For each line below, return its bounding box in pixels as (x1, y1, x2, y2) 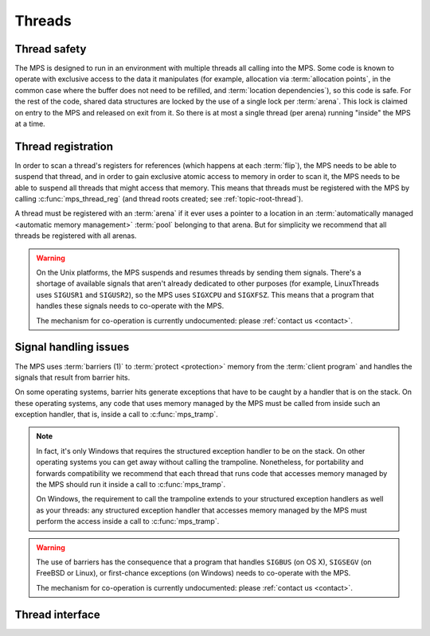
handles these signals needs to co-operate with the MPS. (36, 301, 225, 310)
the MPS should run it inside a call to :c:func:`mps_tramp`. (36, 480, 226, 490)
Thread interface (14, 607, 100, 621)
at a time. (14, 119, 45, 129)
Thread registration (14, 139, 113, 153)
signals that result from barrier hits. (14, 373, 131, 382)
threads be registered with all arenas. (14, 231, 137, 240)
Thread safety (14, 42, 87, 56)
